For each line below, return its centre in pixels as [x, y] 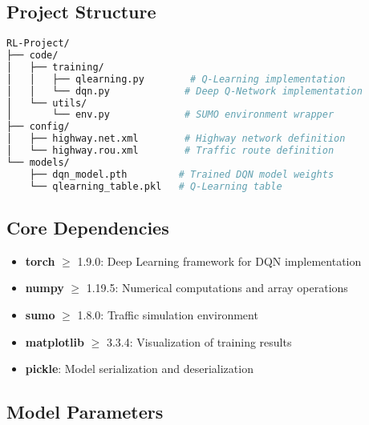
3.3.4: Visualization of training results [199, 341]
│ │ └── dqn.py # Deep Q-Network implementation [184, 91]
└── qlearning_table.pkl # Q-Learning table [156, 186]
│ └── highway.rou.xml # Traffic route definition [170, 151]
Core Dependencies [88, 227]
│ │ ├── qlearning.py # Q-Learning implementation [176, 79]
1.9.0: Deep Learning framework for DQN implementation [219, 261]
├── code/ [32, 56]
